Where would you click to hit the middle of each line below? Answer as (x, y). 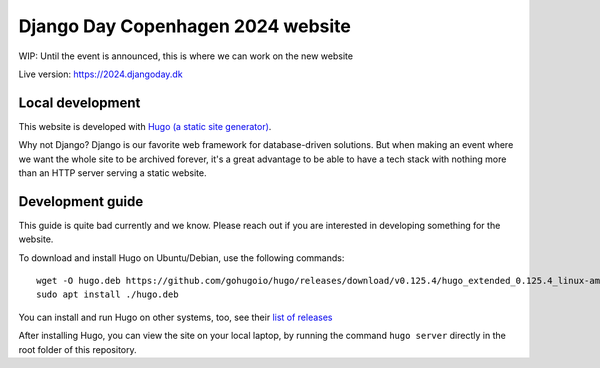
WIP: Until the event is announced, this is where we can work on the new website (186, 56)
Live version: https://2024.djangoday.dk (101, 74)
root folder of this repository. (77, 349)
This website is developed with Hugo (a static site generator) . (145, 126)
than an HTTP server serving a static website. (112, 173)
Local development (79, 102)
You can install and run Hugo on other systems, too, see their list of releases (176, 317)
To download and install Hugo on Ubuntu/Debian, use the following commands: (181, 257)
